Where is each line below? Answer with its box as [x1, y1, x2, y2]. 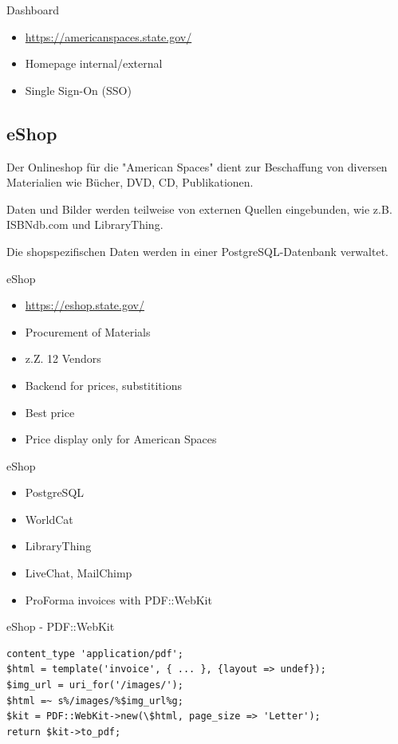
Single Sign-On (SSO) [25, 81, 132, 98]
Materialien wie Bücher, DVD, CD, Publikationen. [6, 174, 254, 191]
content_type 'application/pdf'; [6, 648, 183, 659]
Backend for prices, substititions [25, 376, 182, 393]
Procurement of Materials [25, 323, 151, 340]
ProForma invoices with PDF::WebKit [25, 591, 212, 608]
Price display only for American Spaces [25, 431, 217, 447]
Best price [25, 403, 75, 420]
